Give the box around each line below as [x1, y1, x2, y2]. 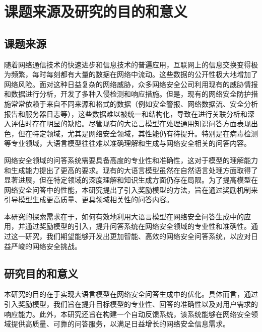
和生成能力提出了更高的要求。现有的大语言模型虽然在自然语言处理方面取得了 [4, 164, 258, 175]
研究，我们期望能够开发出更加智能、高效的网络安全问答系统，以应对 [25, 231, 251, 241]
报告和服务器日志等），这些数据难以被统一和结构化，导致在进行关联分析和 [4, 108, 247, 119]
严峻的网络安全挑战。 [11, 240, 82, 251]
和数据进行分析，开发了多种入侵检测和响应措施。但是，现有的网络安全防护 [4, 89, 251, 99]
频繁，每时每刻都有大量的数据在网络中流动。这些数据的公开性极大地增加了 [11, 69, 258, 79]
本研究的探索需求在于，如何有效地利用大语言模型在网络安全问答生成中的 [4, 211, 244, 221]
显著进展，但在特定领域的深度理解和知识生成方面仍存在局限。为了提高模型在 [4, 175, 258, 185]
